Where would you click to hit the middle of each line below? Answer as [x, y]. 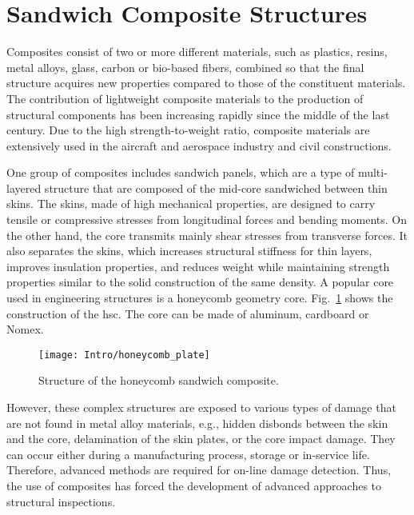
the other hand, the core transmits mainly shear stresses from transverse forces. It [207, 235]
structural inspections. [61, 501]
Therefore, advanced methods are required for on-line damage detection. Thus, [199, 470]
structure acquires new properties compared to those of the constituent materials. [206, 83]
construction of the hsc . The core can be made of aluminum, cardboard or [188, 313]
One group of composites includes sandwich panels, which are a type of [181, 172]
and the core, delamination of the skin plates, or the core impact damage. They [201, 439]
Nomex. [25, 329]
